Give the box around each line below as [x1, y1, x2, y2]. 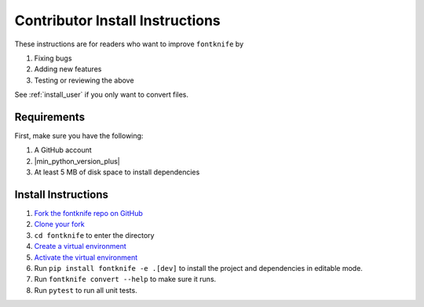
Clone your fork [34, 220, 86, 229]
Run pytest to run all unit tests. [34, 285, 137, 294]
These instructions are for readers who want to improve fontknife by [14, 39, 244, 49]
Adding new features [34, 64, 102, 74]
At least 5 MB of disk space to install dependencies [34, 167, 200, 177]
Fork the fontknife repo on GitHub [34, 209, 143, 218]
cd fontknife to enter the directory [34, 230, 155, 239]
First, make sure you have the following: [14, 131, 144, 141]
